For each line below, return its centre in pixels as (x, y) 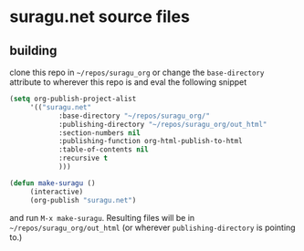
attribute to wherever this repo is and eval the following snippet (128, 82)
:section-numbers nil (100, 133)
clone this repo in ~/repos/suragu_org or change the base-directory (137, 72)
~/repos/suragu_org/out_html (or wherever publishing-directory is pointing (152, 227)
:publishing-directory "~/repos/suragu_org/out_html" (162, 124)
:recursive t (83, 158)
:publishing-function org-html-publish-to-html (151, 141)
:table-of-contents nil (103, 150)
